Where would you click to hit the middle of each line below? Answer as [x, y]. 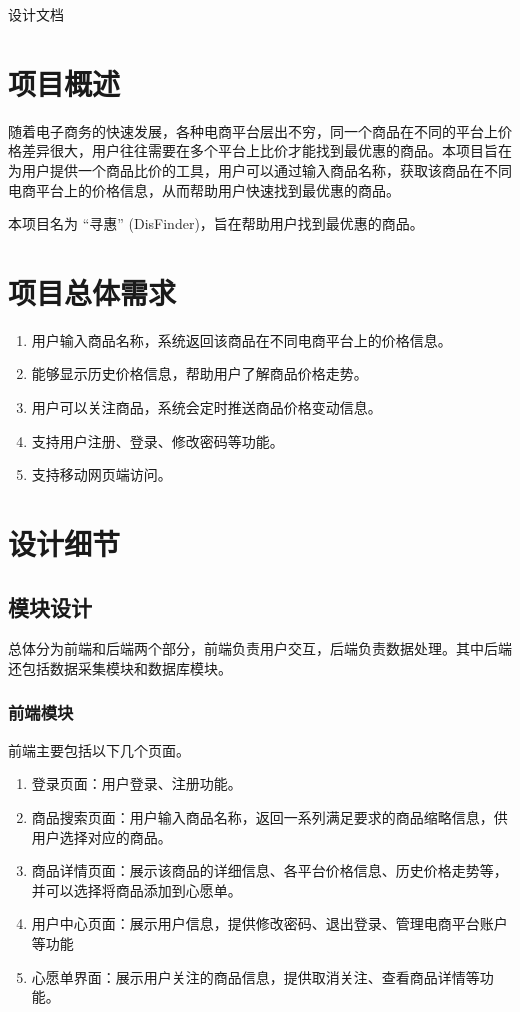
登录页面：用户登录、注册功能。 [136, 783]
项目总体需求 [92, 291]
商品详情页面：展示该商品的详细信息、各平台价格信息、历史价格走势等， [269, 870]
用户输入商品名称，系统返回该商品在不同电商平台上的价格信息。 [241, 339]
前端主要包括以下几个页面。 [99, 749]
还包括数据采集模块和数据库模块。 [120, 667]
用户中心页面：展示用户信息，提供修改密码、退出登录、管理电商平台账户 [269, 923]
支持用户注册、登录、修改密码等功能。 [157, 440]
